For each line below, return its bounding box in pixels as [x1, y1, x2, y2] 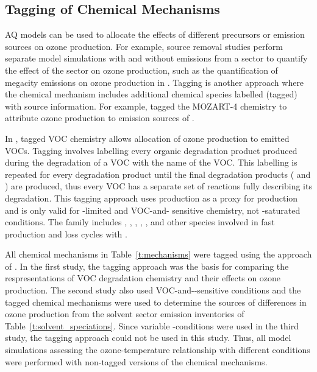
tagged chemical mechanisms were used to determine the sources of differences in [5, 295, 307, 308]
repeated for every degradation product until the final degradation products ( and [5, 167, 311, 180]
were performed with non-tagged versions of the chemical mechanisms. [5, 355, 268, 368]
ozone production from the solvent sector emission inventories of [5, 307, 244, 320]
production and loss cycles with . [5, 227, 127, 240]
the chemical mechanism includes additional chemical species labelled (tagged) [5, 88, 297, 100]
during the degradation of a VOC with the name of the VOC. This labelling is [5, 156, 297, 169]
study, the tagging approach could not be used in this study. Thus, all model [5, 331, 291, 344]
